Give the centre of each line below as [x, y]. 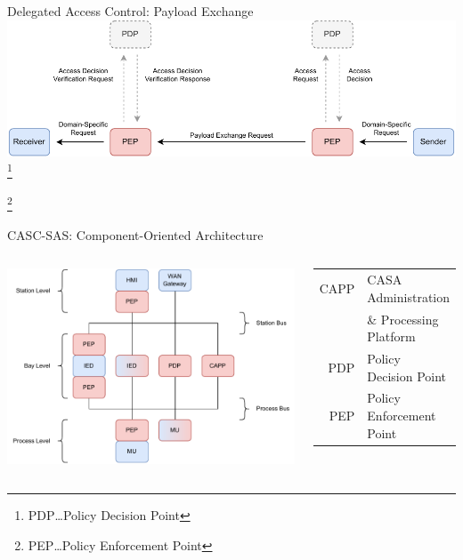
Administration [409, 296]
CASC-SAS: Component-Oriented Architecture [135, 234]
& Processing [403, 319]
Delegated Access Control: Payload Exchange [130, 11]
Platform [391, 336]
